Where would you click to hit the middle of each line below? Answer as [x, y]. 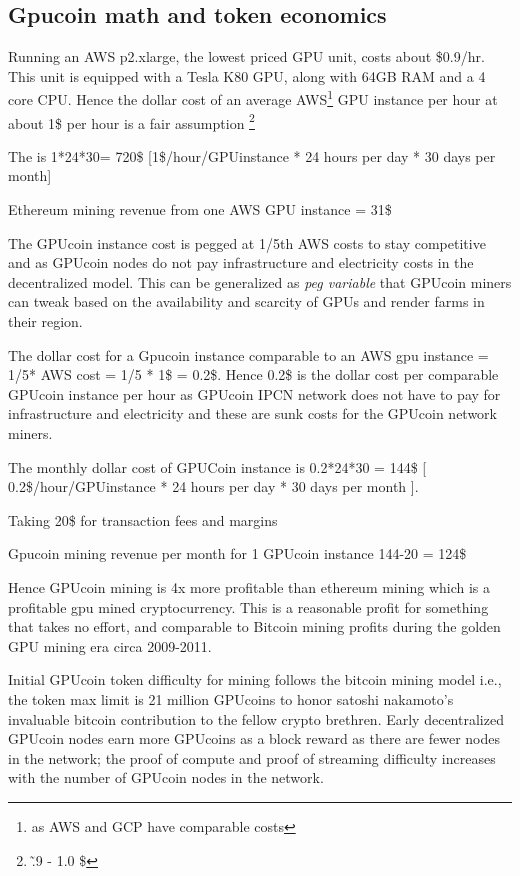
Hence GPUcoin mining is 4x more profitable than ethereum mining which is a [249, 586]
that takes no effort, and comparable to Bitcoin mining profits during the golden [254, 626]
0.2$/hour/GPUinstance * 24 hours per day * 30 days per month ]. [213, 486]
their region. [45, 321]
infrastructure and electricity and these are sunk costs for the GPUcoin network [253, 413]
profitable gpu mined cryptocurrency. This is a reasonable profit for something [248, 606]
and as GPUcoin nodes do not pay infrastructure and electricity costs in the [241, 262]
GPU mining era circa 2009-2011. [110, 645]
